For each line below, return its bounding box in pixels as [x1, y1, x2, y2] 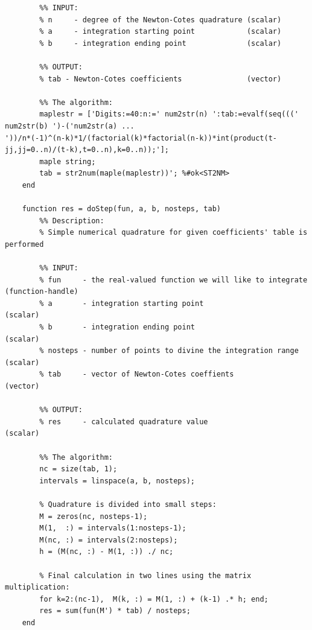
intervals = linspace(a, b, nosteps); [39, 476, 195, 485]
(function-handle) [5, 287, 78, 296]
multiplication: [5, 583, 70, 592]
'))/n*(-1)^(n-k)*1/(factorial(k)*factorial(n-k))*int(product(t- [5, 133, 278, 142]
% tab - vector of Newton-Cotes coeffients [39, 370, 234, 379]
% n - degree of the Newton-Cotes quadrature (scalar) [39, 15, 282, 24]
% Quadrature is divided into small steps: [39, 500, 217, 509]
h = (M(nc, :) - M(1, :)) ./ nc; [39, 547, 174, 556]
